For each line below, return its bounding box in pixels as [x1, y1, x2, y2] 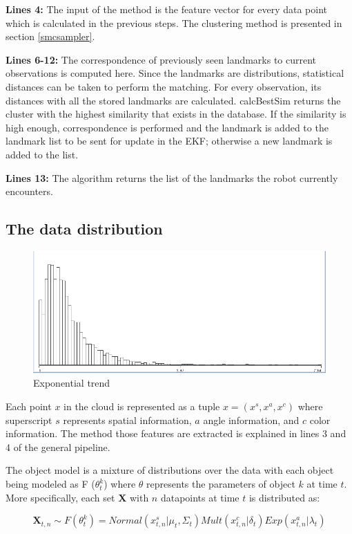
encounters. [6, 184, 53, 199]
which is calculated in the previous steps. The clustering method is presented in [6, 15, 342, 30]
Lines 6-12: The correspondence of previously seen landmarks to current [6, 52, 317, 66]
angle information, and [203, 412, 300, 427]
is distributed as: [248, 490, 320, 504]
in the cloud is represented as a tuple [63, 399, 220, 414]
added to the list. [6, 147, 79, 161]
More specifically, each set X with [6, 490, 149, 504]
